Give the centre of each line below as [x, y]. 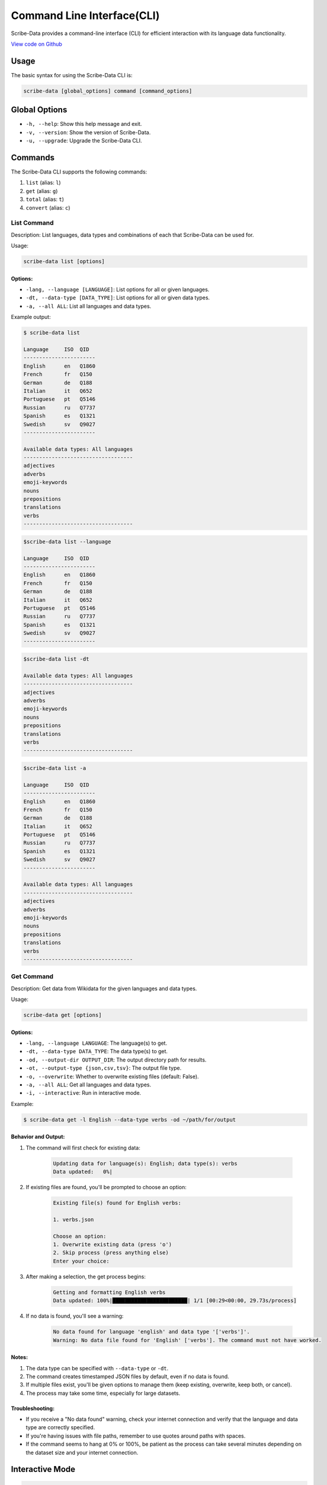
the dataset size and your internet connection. [82, 1452]
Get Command [32, 977]
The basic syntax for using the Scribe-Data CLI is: [72, 75]
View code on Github [36, 44]
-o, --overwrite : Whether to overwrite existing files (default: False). [112, 1076]
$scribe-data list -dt [56, 659]
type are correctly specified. [60, 1427]
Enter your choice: [81, 1261]
